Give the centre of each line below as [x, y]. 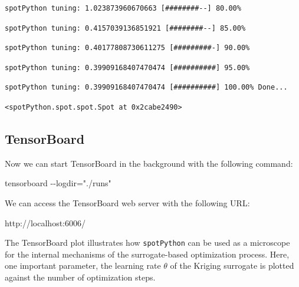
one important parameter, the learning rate [83, 265]
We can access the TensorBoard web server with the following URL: [127, 202]
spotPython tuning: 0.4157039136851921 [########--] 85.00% [125, 28]
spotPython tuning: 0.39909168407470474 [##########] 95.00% [127, 67]
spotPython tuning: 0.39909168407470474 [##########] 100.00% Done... [146, 88]
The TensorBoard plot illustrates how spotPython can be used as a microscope [147, 243]
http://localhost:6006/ [45, 222]
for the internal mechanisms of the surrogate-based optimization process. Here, [147, 254]
